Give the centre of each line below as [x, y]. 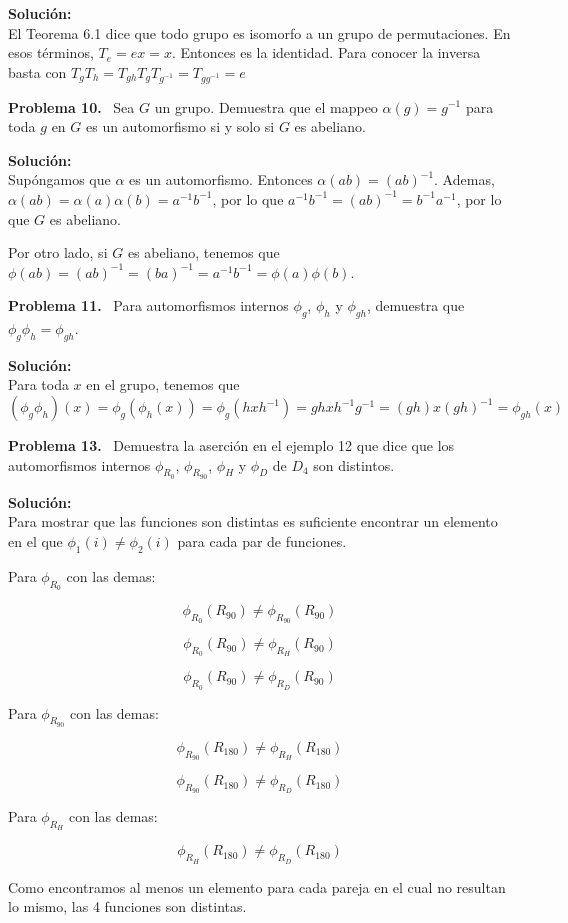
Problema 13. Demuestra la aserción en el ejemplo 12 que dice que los [231, 445]
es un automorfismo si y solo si [180, 126]
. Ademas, [464, 179]
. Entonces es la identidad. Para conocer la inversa [326, 52]
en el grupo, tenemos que [163, 384]
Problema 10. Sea [71, 106]
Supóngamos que [59, 179]
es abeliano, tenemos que [203, 252]
